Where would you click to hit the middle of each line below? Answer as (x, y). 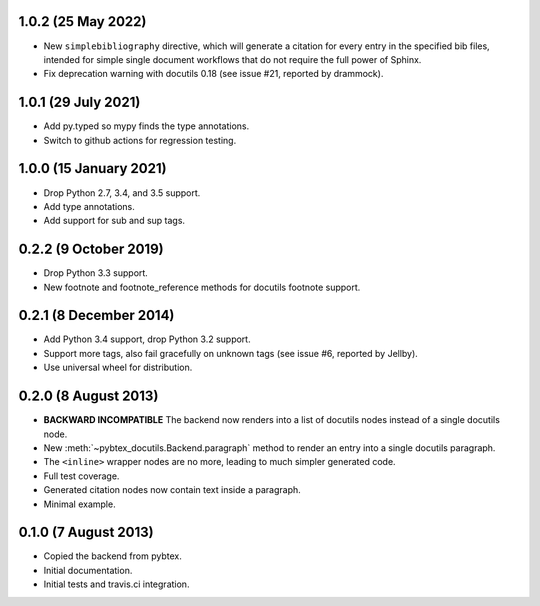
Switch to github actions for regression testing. (140, 140)
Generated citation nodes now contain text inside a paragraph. (172, 490)
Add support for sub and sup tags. (114, 221)
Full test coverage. (81, 476)
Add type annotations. (89, 206)
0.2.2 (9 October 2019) (91, 249)
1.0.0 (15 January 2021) (92, 168)
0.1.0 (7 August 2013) (86, 532)
